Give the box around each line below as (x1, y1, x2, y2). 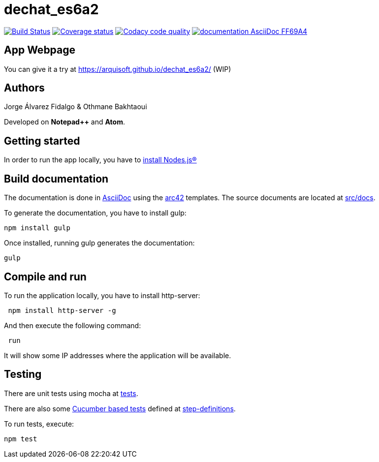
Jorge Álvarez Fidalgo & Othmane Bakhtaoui (4, 102, 147, 111)
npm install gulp (4, 224, 70, 232)
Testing (4, 368, 42, 381)
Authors (4, 82, 45, 94)
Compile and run (4, 270, 87, 283)
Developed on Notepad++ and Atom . (4, 118, 125, 126)
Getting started (4, 134, 80, 147)
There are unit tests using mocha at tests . (4, 389, 138, 398)
